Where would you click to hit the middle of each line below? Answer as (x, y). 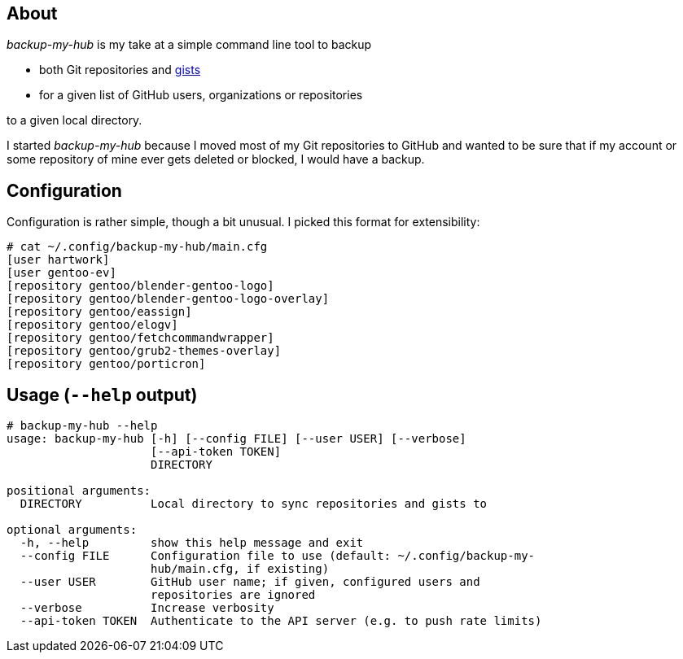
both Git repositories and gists (120, 70)
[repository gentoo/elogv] (92, 325)
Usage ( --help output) (102, 395)
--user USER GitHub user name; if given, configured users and (250, 582)
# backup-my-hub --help (82, 426)
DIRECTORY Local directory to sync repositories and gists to (254, 504)
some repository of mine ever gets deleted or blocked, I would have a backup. (216, 159)
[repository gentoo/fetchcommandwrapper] (140, 338)
